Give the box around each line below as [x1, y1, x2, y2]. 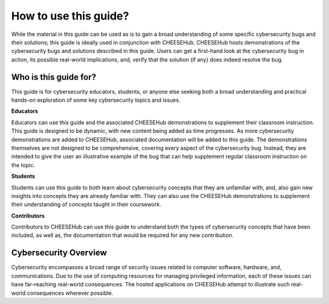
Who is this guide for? [11, 72, 97, 82]
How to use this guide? [11, 9, 129, 23]
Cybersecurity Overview [11, 247, 107, 258]
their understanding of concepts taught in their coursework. [11, 201, 161, 208]
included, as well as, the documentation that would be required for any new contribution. [11, 232, 234, 239]
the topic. [11, 161, 35, 169]
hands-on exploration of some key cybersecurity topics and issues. [11, 96, 181, 104]
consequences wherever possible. [26, 289, 114, 297]
